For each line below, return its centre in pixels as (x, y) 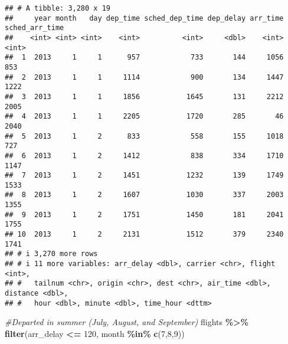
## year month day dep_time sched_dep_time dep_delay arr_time (144, 18)
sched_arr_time (35, 28)
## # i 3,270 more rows (51, 254)
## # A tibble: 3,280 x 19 (58, 8)
